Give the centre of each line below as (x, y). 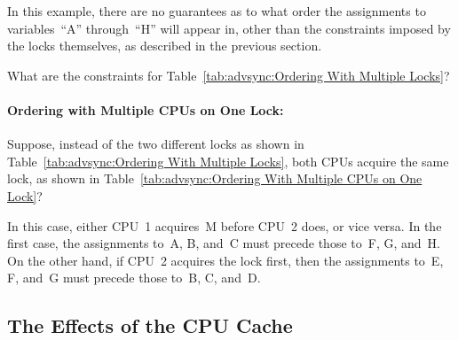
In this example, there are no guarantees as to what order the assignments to (217, 11)
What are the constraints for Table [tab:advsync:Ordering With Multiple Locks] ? (229, 75)
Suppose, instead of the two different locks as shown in (156, 144)
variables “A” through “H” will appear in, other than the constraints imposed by (229, 28)
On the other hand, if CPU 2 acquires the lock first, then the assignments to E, (225, 260)
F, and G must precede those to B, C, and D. (134, 278)
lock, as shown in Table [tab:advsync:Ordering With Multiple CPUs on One (215, 178)
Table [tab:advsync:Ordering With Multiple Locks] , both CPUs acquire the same (228, 161)
